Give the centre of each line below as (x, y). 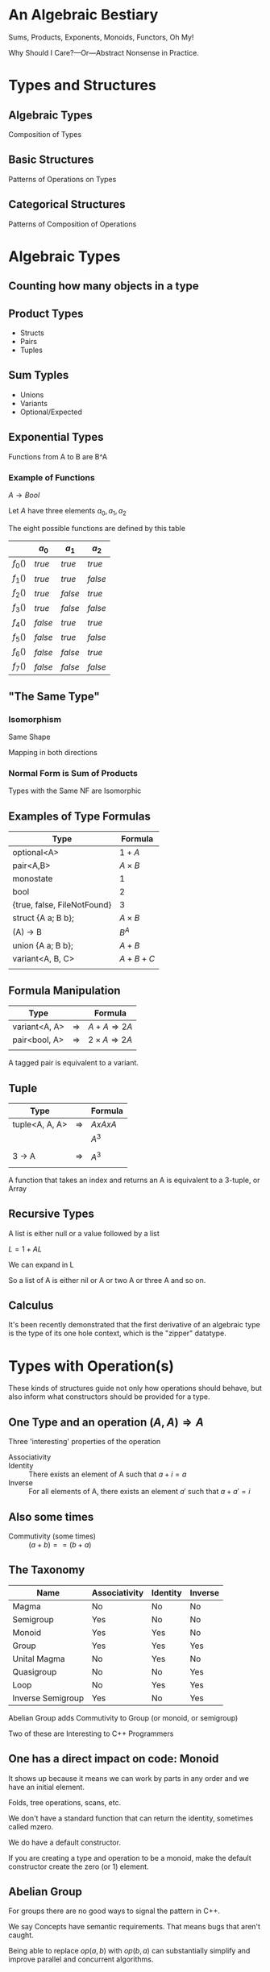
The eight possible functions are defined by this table (97, 528)
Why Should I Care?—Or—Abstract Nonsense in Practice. (104, 52)
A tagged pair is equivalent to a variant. (74, 1063)
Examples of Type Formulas (79, 816)
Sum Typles (39, 375)
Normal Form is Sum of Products (73, 773)
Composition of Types (45, 134)
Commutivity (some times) (52, 1536)
